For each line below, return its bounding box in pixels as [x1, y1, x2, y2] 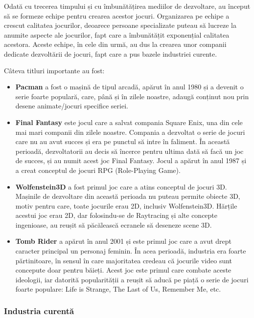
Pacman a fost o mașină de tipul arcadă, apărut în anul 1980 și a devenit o [15, 82, 244, 92]
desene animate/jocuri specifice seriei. [15, 101, 128, 111]
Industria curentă [4, 304, 74, 317]
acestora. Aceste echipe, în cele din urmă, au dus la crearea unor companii [4, 39, 227, 49]
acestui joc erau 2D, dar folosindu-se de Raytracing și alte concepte [15, 210, 218, 220]
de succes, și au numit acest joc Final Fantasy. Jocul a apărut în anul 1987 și [15, 155, 247, 166]
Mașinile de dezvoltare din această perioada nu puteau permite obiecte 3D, [15, 191, 240, 201]
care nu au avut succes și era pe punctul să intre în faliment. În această [15, 136, 230, 147]
